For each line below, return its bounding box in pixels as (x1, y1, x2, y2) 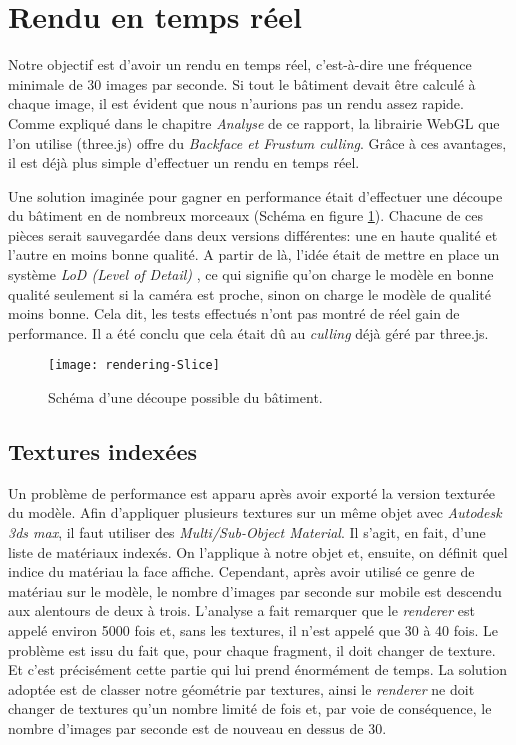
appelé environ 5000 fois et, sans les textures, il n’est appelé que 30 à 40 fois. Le (8, 620, 498, 641)
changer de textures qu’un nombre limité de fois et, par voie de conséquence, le (8, 698, 492, 719)
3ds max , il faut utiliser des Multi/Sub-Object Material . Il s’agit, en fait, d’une (8, 522, 486, 543)
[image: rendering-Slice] (48, 358, 220, 373)
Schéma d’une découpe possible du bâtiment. (48, 387, 323, 408)
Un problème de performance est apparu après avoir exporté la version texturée (8, 482, 496, 503)
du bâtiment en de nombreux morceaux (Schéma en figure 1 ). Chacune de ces (8, 205, 483, 226)
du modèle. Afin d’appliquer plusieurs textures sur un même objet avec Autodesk (8, 502, 502, 523)
